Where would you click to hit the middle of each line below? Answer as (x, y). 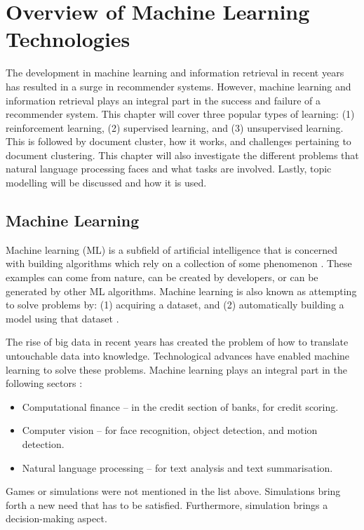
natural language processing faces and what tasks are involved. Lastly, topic (169, 169)
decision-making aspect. (56, 518)
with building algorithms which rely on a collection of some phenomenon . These (179, 263)
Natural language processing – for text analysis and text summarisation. (177, 467)
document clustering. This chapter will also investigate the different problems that (182, 155)
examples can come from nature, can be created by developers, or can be (162, 277)
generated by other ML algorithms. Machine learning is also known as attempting (181, 291)
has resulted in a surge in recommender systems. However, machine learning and (178, 86)
